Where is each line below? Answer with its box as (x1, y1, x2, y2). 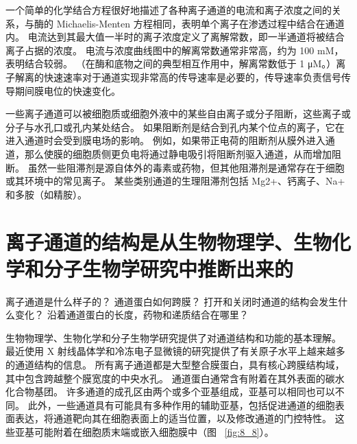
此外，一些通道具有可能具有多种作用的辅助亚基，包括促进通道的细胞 (27, 397, 335, 412)
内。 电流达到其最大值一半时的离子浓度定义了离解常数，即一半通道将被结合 (5, 30, 345, 44)
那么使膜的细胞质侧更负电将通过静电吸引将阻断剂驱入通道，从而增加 (24, 146, 332, 161)
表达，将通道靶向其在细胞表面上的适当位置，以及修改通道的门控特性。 (14, 411, 332, 425)
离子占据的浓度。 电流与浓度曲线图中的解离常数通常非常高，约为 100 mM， (5, 43, 344, 57)
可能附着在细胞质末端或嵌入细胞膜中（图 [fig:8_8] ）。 (34, 424, 274, 439)
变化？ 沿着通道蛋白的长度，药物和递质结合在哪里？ (14, 307, 249, 322)
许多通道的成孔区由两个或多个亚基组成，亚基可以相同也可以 (66, 384, 335, 399)
